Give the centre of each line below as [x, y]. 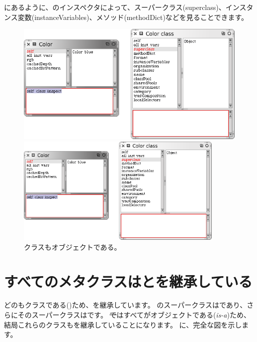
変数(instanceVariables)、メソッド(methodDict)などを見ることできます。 [133, 17]
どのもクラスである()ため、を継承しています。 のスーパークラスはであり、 [126, 305]
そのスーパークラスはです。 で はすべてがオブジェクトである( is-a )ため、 [134, 315]
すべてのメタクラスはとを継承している [128, 281]
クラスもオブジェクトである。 [73, 247]
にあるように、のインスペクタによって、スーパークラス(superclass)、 [115, 7]
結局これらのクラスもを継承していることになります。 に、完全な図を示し [123, 324]
